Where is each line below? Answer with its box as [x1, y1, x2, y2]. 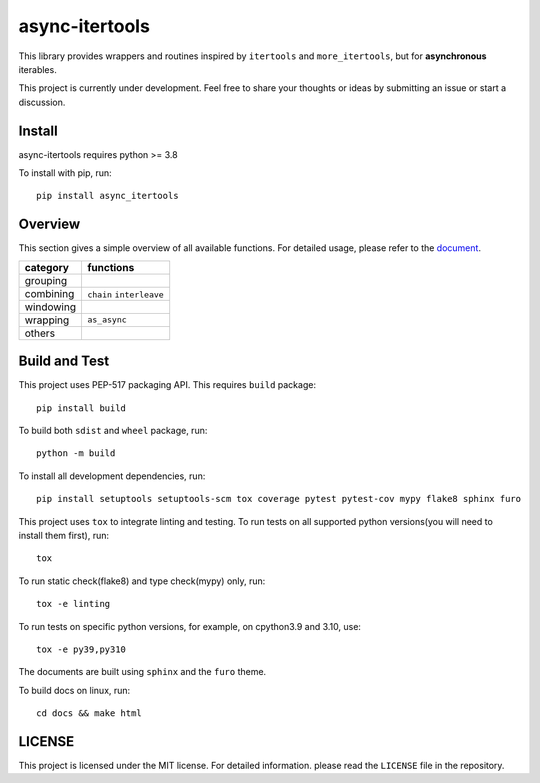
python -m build [36, 448, 116, 459]
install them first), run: [18, 529, 110, 541]
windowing [24, 300, 77, 314]
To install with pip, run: [18, 167, 112, 179]
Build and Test [18, 353, 110, 370]
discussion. [18, 96, 66, 108]
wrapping [24, 313, 70, 327]
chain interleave [86, 289, 164, 300]
